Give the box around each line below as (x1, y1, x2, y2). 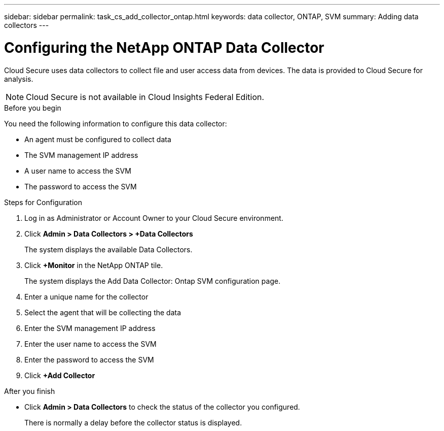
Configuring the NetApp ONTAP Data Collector (4, 39, 324, 56)
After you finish (4, 386, 55, 395)
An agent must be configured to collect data (24, 135, 171, 144)
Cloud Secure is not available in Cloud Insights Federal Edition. (26, 91, 265, 102)
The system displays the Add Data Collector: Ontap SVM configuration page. (24, 276, 281, 285)
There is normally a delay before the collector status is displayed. (24, 418, 242, 427)
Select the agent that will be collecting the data (24, 308, 181, 317)
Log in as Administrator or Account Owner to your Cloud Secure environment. (24, 213, 283, 222)
